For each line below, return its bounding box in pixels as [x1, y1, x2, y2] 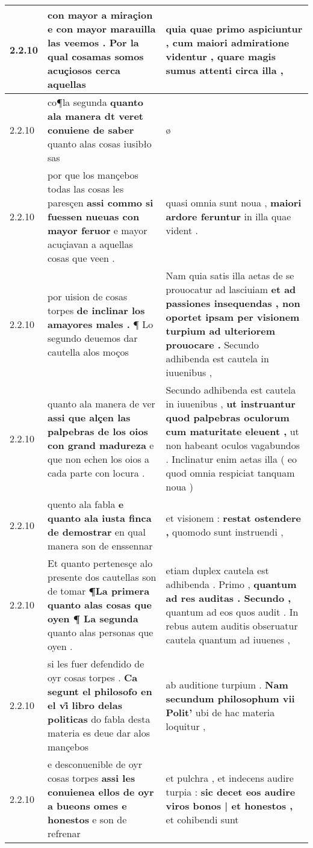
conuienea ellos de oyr [48, 785, 154, 799]
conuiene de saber [48, 123, 134, 137]
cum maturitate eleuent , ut [166, 424, 299, 438]
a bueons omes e [48, 799, 127, 812]
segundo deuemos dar [48, 330, 138, 345]
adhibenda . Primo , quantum [166, 577, 297, 591]
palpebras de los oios [48, 424, 148, 438]
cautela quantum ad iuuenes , [166, 632, 290, 646]
